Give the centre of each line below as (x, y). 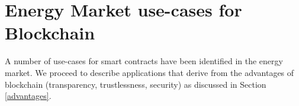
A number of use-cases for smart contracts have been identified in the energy (144, 61)
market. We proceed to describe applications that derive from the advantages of (149, 72)
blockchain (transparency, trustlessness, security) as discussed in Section (136, 84)
